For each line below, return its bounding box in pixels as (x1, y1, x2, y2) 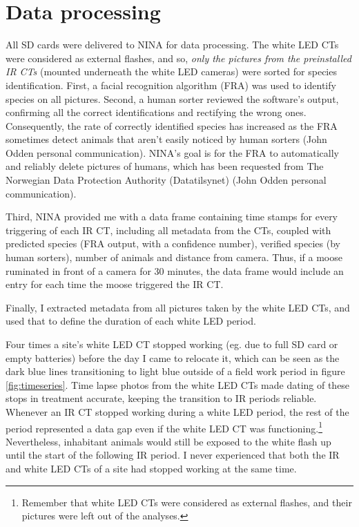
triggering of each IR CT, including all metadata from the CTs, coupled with (6, 222, 331, 237)
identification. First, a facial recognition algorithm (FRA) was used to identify (6, 77, 336, 92)
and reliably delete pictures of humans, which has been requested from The (6, 159, 324, 173)
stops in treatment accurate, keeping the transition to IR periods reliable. (6, 391, 317, 405)
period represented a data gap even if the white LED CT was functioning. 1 (6, 419, 322, 435)
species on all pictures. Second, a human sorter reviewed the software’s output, (6, 91, 339, 106)
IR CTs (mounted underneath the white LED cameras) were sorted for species (6, 64, 337, 79)
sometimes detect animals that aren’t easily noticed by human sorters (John (6, 132, 327, 146)
